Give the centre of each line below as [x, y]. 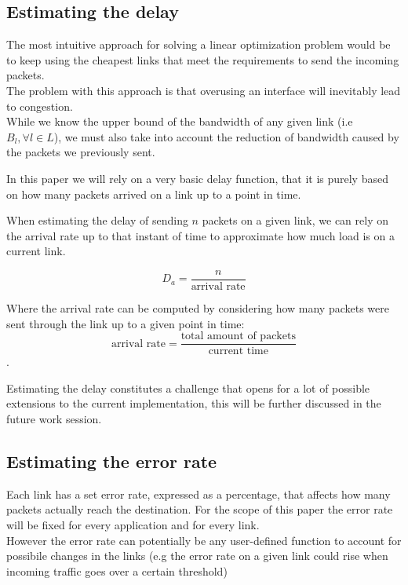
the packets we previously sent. [81, 152]
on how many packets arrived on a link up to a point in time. [154, 194]
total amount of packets [238, 336]
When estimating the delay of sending [97, 220]
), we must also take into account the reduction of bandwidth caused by [226, 136]
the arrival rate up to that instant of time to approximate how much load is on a [200, 235]
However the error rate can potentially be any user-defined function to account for [204, 540]
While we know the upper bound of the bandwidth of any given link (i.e [180, 121]
